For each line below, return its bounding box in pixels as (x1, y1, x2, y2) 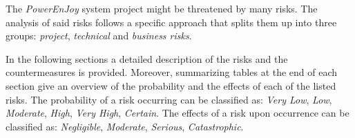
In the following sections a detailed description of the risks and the (6, 51, 288, 66)
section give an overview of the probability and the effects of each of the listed (6, 78, 336, 92)
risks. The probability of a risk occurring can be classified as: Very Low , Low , (6, 92, 332, 106)
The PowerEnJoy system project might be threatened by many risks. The (6, 1, 318, 15)
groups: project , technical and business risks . (6, 28, 192, 43)
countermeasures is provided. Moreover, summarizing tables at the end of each (6, 65, 338, 79)
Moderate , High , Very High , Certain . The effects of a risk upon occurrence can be (6, 106, 349, 120)
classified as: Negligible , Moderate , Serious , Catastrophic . (6, 119, 244, 133)
